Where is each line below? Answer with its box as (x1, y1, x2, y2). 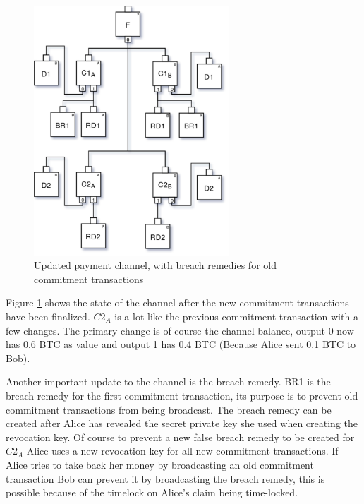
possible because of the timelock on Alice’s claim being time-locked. (6, 485, 298, 500)
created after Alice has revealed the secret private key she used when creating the (6, 416, 358, 431)
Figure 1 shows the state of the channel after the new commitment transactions (6, 295, 349, 310)
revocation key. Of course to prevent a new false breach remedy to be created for (6, 429, 355, 444)
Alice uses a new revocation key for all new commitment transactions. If (26, 443, 339, 458)
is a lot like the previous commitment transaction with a (114, 309, 358, 324)
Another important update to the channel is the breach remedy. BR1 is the (6, 374, 331, 389)
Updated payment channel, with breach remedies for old (34, 258, 277, 272)
